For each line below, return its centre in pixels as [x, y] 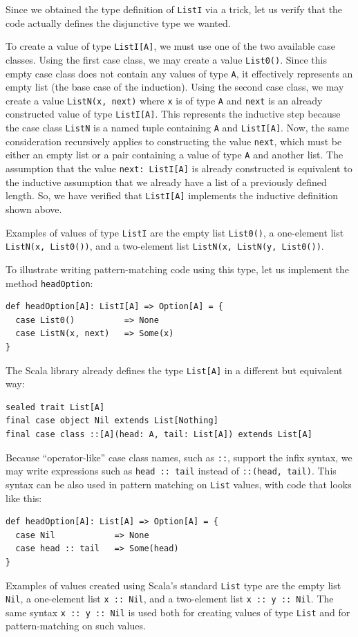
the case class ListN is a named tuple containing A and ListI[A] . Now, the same [177, 128]
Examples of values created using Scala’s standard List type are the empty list [173, 585]
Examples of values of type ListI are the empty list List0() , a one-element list [175, 232]
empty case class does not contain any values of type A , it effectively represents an [179, 73]
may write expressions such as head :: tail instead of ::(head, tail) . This [171, 471]
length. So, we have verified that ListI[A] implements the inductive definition [172, 195]
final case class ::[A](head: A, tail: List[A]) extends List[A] [159, 434]
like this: [24, 498]
